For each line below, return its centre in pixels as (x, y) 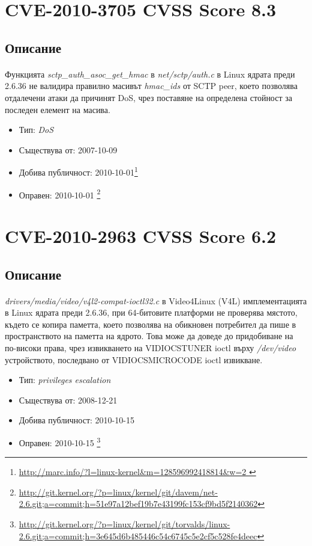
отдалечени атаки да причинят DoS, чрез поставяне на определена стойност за (148, 97)
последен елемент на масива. (58, 109)
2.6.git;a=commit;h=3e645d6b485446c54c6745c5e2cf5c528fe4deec (138, 535)
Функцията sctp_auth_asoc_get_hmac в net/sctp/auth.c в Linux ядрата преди (150, 74)
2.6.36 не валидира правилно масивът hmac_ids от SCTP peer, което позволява (151, 86)
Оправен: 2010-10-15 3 (60, 441)
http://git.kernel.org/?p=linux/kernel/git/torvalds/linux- (124, 523)
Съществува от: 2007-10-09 (68, 149)
